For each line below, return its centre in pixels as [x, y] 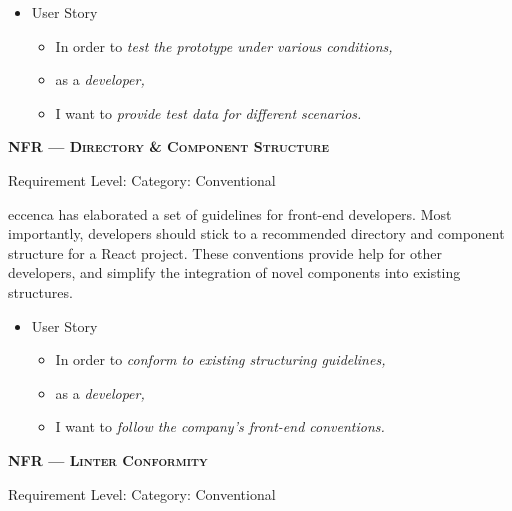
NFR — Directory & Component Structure [169, 146]
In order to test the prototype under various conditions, [224, 45]
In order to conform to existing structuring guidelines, [220, 359]
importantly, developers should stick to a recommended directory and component [256, 233]
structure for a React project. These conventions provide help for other [225, 252]
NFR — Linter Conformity [108, 459]
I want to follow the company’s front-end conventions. [220, 426]
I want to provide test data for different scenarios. [208, 112]
